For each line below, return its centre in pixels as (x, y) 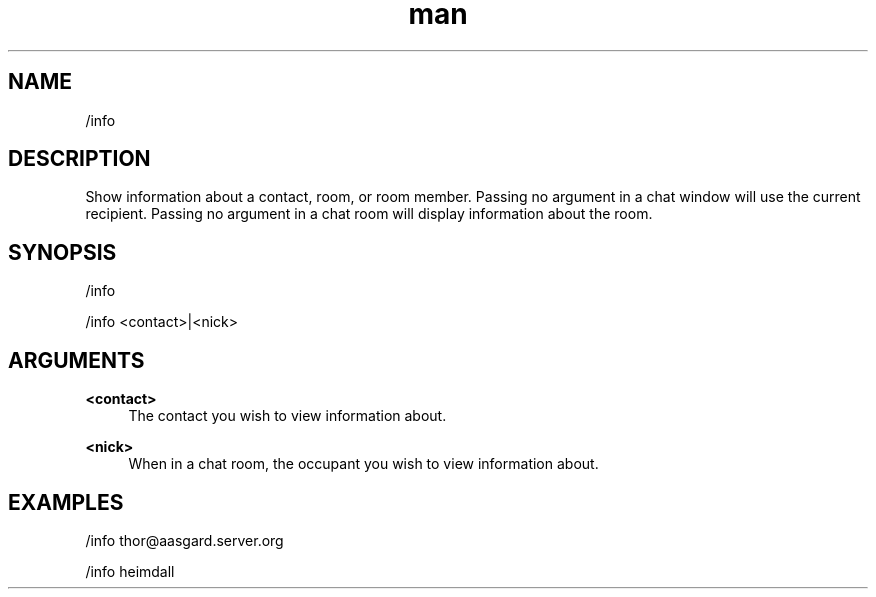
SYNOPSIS (62, 252)
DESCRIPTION (79, 159)
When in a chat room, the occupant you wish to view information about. (363, 464)
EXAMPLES (66, 502)
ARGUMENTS (76, 360)
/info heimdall (130, 571)
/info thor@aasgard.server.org (184, 540)
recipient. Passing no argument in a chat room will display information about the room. (369, 214)
